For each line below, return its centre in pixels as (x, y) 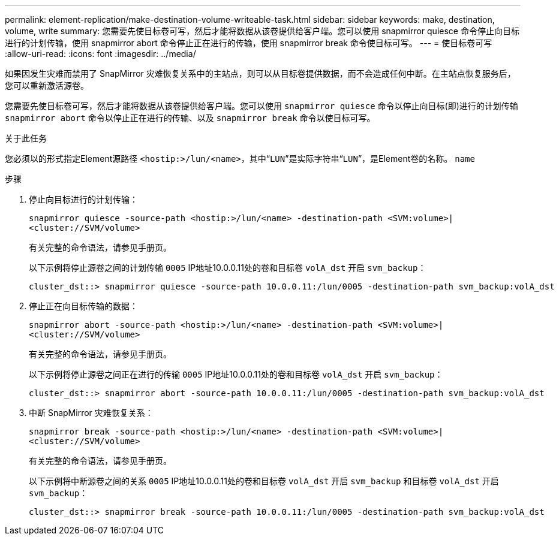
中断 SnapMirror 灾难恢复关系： (91, 413)
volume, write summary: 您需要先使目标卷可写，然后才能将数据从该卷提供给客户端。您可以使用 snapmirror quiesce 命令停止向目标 (262, 31)
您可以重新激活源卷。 (47, 85)
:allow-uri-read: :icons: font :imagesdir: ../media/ (100, 54)
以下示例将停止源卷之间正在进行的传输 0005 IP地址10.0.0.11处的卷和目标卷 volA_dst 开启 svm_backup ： (236, 374)
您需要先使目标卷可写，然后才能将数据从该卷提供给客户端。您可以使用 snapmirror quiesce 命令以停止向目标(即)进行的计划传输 (262, 106)
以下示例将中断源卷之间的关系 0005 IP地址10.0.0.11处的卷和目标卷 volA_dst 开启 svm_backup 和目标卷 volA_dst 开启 (264, 481)
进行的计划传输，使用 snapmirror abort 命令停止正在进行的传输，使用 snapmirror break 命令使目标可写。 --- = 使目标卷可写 (249, 43)
